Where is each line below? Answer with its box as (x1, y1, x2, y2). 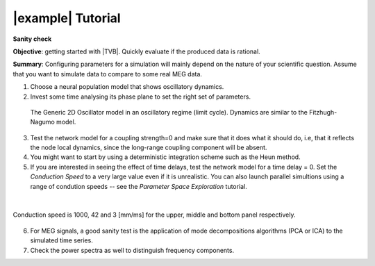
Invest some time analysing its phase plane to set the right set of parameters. (30, 92, 251, 101)
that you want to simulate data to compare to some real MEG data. (12, 69, 203, 78)
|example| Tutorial (12, 10, 121, 26)
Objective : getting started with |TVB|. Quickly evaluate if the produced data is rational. (12, 47, 260, 56)
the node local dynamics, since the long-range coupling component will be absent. (30, 143, 267, 152)
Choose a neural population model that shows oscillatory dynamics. (30, 83, 224, 91)
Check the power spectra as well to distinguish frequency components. (30, 246, 235, 254)
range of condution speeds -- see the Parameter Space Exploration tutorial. (30, 182, 248, 190)
